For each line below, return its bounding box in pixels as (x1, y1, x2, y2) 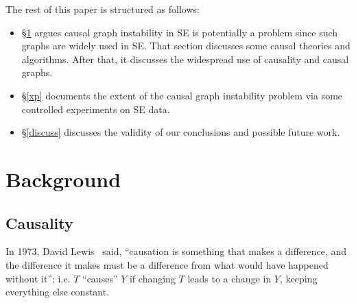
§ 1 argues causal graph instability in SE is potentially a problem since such (21, 25, 338, 39)
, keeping (280, 271, 318, 285)
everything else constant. (5, 284, 110, 299)
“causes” (82, 271, 118, 285)
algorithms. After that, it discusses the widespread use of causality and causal (21, 51, 349, 66)
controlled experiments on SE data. (21, 101, 170, 116)
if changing (129, 271, 176, 285)
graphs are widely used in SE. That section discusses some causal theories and (21, 38, 351, 53)
